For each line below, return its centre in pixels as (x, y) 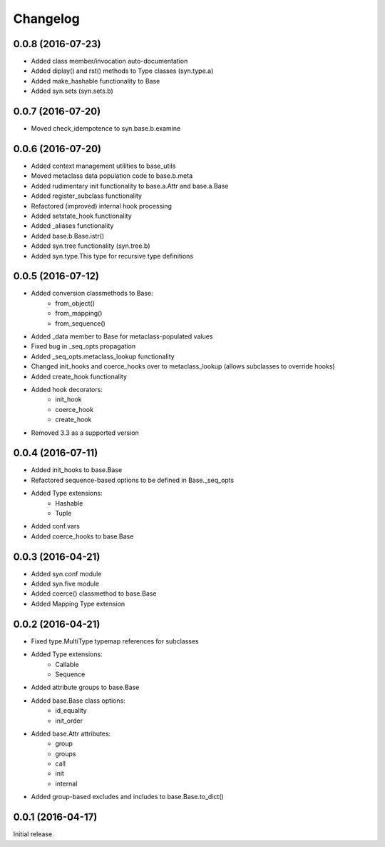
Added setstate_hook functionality (81, 216)
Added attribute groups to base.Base (85, 687)
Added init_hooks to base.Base (77, 470)
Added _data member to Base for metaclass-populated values (122, 336)
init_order (69, 721)
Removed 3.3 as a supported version (85, 433)
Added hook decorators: (67, 389)
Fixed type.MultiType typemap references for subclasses (115, 641)
